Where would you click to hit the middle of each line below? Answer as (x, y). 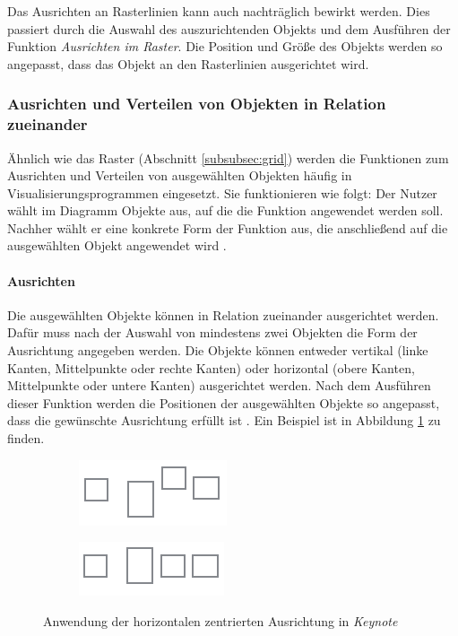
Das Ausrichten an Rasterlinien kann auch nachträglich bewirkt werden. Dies (219, 11)
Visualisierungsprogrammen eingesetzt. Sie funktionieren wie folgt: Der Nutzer (222, 192)
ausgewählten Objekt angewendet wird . (117, 245)
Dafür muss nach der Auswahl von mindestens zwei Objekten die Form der (212, 332)
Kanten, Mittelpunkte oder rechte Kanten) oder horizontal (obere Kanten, (211, 367)
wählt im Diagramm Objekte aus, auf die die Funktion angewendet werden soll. (225, 210)
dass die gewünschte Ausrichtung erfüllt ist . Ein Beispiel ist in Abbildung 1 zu (224, 420)
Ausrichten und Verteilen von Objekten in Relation (197, 104)
